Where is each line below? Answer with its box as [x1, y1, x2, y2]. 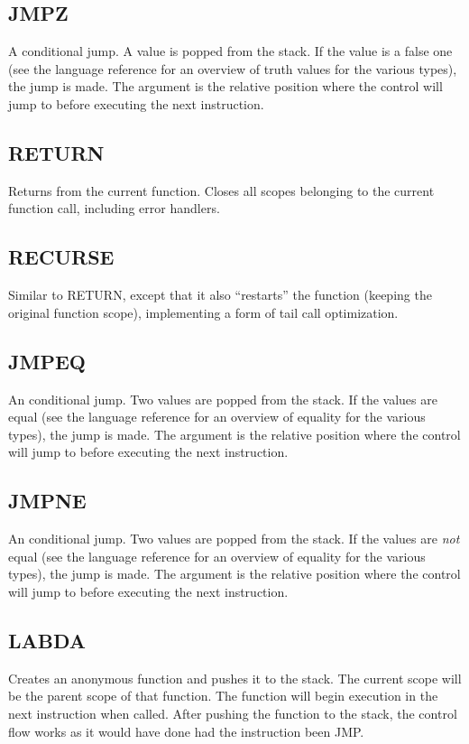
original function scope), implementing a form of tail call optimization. [8, 302, 399, 321]
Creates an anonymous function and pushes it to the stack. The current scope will [8, 668, 462, 687]
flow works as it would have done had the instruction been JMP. [8, 721, 364, 740]
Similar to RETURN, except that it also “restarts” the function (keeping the [8, 285, 432, 304]
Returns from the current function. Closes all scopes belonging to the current [8, 181, 435, 200]
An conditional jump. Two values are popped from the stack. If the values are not [8, 529, 460, 548]
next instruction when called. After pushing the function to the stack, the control [8, 703, 457, 722]
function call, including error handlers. [8, 199, 220, 218]
